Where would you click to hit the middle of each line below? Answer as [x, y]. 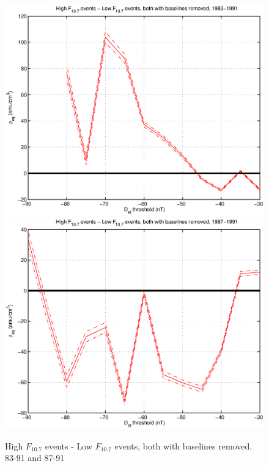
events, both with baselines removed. [183, 445]
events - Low [68, 445]
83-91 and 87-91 [35, 458]
